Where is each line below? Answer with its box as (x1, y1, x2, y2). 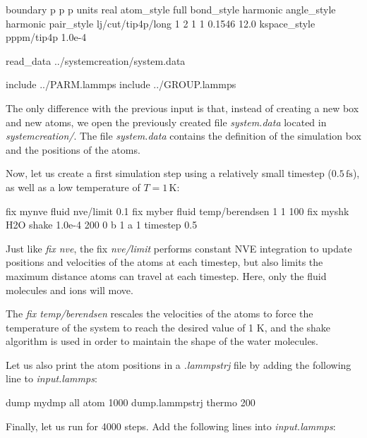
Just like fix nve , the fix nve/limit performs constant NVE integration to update (6, 241, 352, 255)
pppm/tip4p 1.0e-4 (6, 30, 87, 44)
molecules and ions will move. (6, 282, 133, 297)
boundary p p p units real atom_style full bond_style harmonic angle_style (6, 2, 336, 16)
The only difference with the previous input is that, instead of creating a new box (6, 100, 359, 115)
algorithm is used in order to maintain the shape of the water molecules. (6, 334, 319, 348)
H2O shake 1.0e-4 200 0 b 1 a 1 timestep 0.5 (6, 217, 198, 232)
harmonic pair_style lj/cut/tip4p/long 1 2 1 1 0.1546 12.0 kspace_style (6, 16, 315, 30)
